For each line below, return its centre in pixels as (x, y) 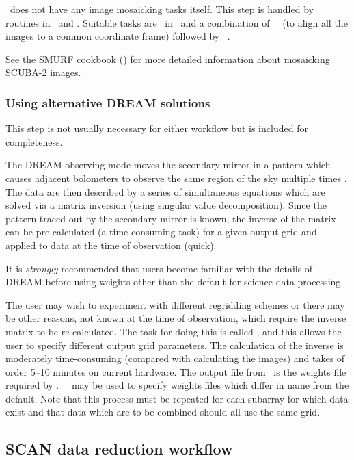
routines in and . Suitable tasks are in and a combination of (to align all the (177, 22)
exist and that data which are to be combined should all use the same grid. (163, 412)
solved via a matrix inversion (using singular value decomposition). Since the (166, 205)
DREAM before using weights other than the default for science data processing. (175, 282)
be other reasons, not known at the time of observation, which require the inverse (176, 318)
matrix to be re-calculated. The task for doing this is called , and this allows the (174, 331)
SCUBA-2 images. (43, 72)
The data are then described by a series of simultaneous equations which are (165, 191)
